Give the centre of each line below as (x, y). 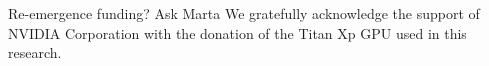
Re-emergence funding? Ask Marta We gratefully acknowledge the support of (244, 13)
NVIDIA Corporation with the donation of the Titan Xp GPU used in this (237, 32)
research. (35, 52)
